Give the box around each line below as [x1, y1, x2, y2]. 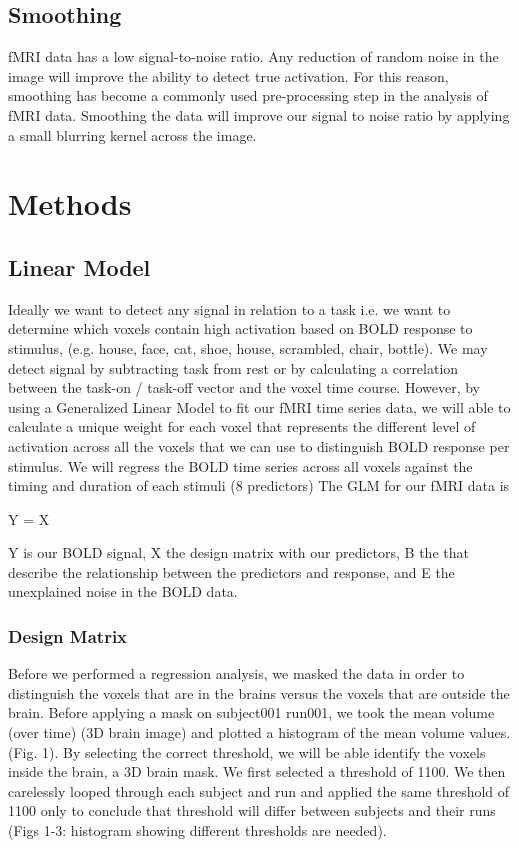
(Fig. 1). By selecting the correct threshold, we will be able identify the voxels [8, 741, 486, 762]
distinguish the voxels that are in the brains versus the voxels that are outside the [8, 682, 510, 703]
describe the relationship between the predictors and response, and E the [8, 561, 455, 582]
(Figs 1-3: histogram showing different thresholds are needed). [8, 820, 387, 841]
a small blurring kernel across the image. [8, 124, 257, 145]
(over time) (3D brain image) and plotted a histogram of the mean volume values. [8, 722, 511, 743]
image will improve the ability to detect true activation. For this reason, [8, 65, 449, 86]
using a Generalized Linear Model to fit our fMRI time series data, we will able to [8, 396, 511, 417]
